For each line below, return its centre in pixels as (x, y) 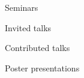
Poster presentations (42, 67)
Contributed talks (37, 48)
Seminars (22, 7)
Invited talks (28, 27)
